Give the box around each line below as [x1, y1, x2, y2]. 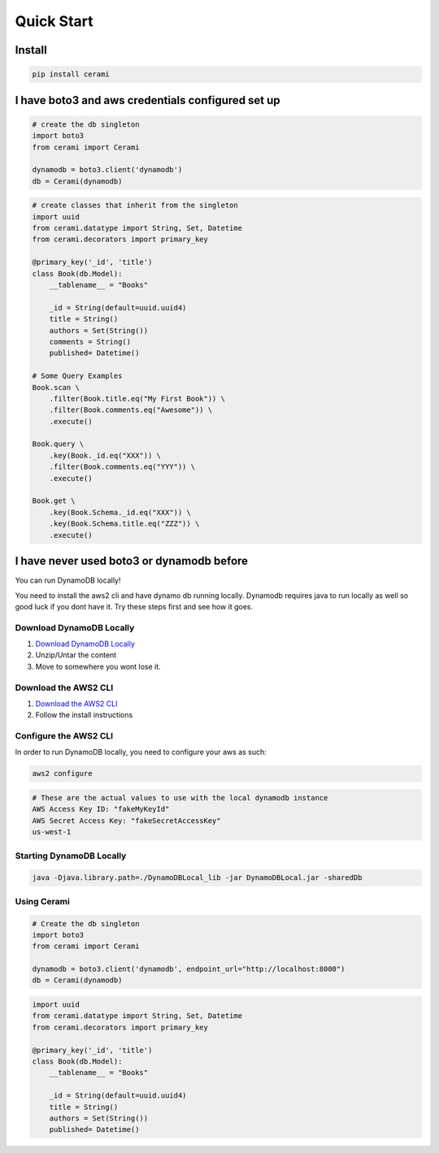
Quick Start [15, 12, 93, 30]
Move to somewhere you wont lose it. [35, 661, 162, 671]
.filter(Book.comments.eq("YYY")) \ [49, 462, 195, 471]
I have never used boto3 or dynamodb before [15, 554, 248, 568]
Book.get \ [32, 496, 76, 505]
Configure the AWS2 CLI [15, 730, 114, 742]
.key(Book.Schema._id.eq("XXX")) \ [49, 508, 191, 517]
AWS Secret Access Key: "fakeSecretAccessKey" [32, 816, 221, 825]
